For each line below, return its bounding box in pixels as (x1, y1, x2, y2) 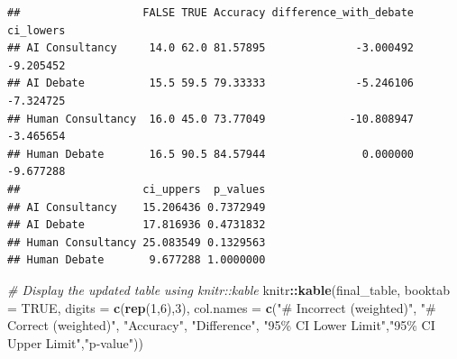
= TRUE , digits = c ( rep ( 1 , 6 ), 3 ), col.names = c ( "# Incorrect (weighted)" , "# (7, 298, 436, 317)
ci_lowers (7, 23, 66, 37)
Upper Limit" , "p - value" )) (7, 333, 143, 352)
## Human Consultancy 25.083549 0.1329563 (7, 235, 266, 249)
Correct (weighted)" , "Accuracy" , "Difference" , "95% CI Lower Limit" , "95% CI (7, 316, 435, 335)
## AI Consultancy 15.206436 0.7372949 (7, 200, 266, 214)
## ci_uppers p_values (7, 182, 266, 196)
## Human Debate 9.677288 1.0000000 (7, 253, 266, 267)
